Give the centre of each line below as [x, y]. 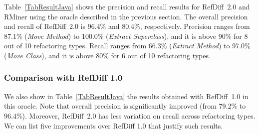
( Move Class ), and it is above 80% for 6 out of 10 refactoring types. [107, 55]
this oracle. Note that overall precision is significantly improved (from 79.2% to [125, 106]
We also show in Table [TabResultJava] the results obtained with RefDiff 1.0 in [126, 96]
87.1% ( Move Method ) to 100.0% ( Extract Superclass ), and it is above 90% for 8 [126, 36]
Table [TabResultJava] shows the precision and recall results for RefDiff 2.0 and [127, 6]
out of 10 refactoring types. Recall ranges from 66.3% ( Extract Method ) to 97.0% [127, 46]
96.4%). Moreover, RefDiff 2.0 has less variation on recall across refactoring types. [130, 115]
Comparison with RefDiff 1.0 [63, 77]
